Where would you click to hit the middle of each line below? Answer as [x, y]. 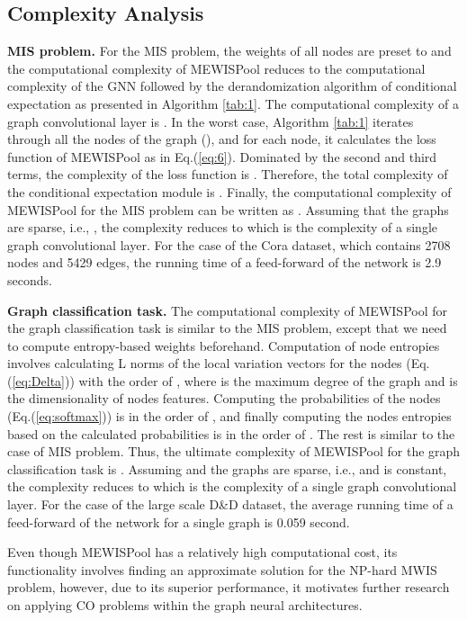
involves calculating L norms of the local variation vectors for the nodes [205, 363]
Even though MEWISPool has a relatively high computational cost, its [202, 552]
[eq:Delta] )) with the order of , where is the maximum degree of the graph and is [235, 380]
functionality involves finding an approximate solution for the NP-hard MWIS [222, 569]
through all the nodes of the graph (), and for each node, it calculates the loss [222, 139]
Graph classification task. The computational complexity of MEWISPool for [227, 310]
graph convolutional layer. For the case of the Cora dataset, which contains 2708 [229, 244]
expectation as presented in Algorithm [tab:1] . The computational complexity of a [233, 103]
